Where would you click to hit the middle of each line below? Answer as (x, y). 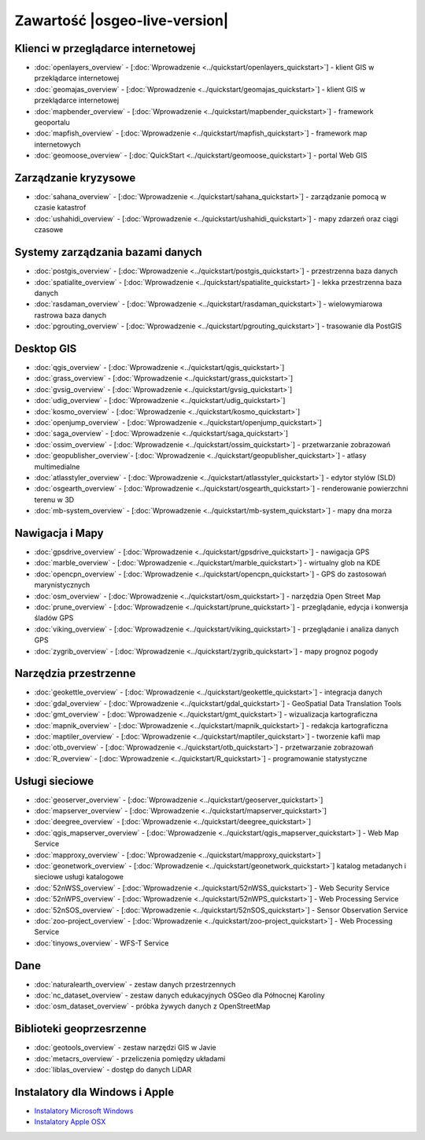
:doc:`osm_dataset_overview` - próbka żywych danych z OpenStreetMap (152, 1006)
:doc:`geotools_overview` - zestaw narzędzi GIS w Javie (125, 1048)
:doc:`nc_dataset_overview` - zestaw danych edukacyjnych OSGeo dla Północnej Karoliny (180, 995)
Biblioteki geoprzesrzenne (81, 1029)
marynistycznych (62, 585)
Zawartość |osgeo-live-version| (122, 20)
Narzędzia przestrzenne (75, 674)
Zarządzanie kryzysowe (75, 178)
